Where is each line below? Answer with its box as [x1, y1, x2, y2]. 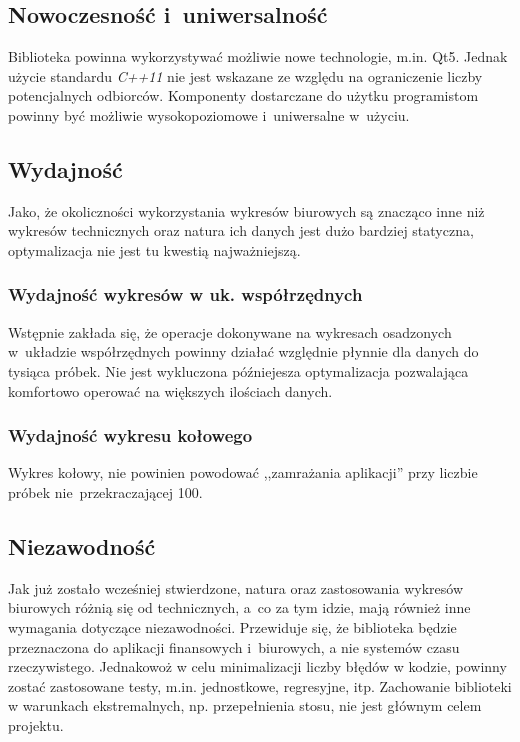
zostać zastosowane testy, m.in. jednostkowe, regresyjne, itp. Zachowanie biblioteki [8, 675, 512, 696]
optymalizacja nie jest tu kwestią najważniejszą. [8, 239, 301, 260]
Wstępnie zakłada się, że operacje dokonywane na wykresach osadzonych [8, 321, 452, 342]
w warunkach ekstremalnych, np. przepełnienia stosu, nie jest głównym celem [8, 695, 482, 716]
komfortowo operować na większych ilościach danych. [8, 380, 333, 401]
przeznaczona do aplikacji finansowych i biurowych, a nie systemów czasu [8, 636, 460, 657]
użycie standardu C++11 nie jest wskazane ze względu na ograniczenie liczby [8, 65, 483, 86]
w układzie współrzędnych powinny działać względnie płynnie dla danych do [8, 341, 479, 362]
